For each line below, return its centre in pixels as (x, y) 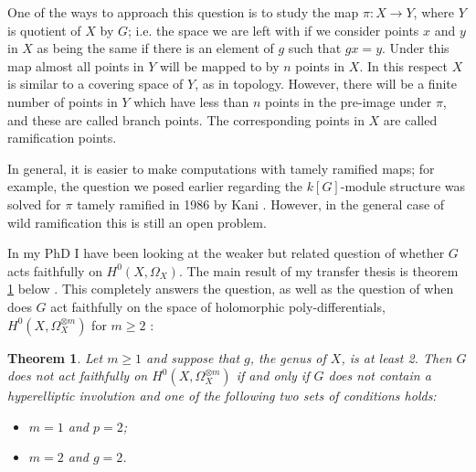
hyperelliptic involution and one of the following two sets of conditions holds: (222, 396)
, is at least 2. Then (397, 357)
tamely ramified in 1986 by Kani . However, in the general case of (261, 204)
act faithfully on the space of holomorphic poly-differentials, (218, 306)
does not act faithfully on (78, 375)
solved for (34, 204)
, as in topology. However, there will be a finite (326, 84)
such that (315, 48)
